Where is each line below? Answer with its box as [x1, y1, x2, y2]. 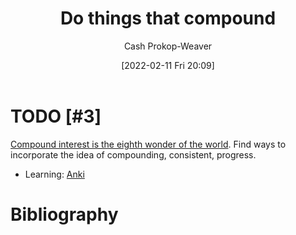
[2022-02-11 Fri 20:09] [121, 59, 215, 71]
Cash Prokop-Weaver [123, 40, 213, 52]
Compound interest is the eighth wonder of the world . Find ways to [10, 138, 287, 150]
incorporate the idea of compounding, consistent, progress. [10, 148, 257, 161]
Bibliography [10, 203, 119, 226]
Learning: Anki [24, 168, 85, 180]
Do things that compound [59, 7, 277, 30]
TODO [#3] [10, 105, 102, 127]
